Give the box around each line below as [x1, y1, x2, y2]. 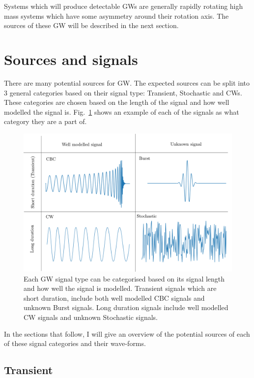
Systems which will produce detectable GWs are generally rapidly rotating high [4, 1, 243, 11]
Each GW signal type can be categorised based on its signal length [24, 273, 225, 283]
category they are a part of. [4, 116, 87, 126]
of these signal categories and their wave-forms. [4, 338, 146, 348]
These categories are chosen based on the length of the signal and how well [4, 97, 229, 107]
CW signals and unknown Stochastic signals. [24, 312, 158, 322]
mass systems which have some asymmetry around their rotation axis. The [4, 10, 229, 21]
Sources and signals [4, 49, 138, 69]
